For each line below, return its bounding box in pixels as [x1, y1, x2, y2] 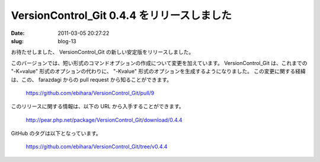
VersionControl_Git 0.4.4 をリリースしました [11, 9, 232, 22]
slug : [11, 37, 24, 44]
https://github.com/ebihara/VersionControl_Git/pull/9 [25, 89, 155, 96]
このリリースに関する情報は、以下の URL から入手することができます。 [11, 103, 185, 110]
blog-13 [57, 37, 76, 44]
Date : [11, 30, 25, 37]
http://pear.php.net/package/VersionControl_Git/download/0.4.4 [25, 116, 183, 124]
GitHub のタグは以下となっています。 [11, 130, 102, 137]
